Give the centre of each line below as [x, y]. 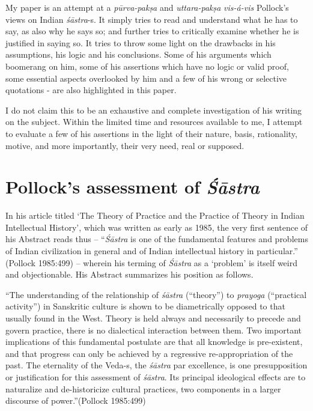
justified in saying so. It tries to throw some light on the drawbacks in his [141, 42]
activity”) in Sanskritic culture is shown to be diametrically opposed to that [145, 306]
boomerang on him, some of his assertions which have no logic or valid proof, [147, 66]
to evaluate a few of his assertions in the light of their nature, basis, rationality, [151, 133]
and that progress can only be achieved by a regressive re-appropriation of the [149, 353]
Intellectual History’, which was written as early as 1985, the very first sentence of [157, 227]
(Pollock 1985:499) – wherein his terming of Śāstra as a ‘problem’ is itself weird [152, 262]
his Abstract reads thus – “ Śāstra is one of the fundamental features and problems [157, 239]
